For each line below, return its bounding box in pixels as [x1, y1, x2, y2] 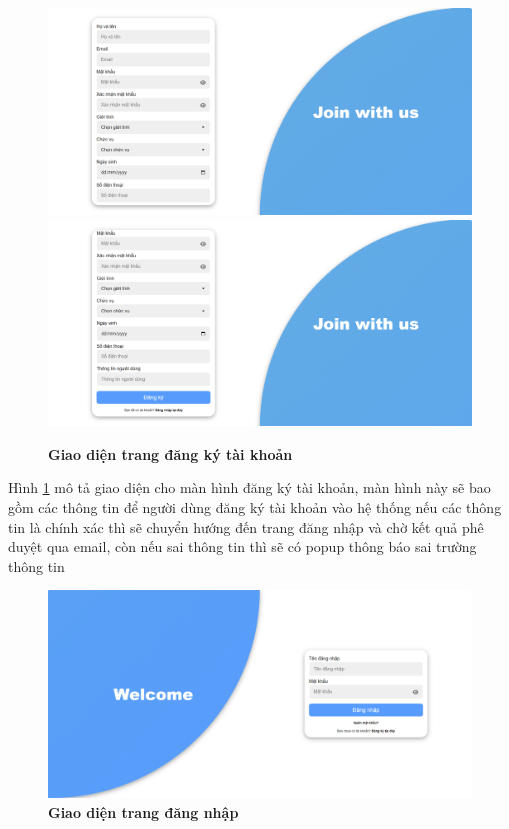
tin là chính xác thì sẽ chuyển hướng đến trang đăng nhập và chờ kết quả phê [8, 516, 484, 537]
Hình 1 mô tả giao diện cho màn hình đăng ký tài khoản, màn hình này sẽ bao [8, 477, 491, 498]
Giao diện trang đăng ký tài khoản [48, 443, 293, 464]
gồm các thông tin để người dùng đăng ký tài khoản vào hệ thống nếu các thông [8, 497, 502, 518]
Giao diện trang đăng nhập [48, 801, 239, 822]
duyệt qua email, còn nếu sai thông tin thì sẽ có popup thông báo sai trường [8, 536, 477, 557]
